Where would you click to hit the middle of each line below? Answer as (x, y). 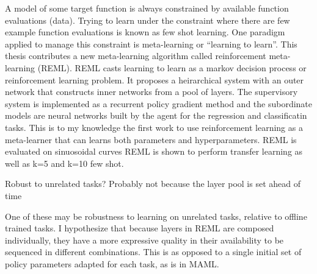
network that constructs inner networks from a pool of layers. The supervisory (151, 92)
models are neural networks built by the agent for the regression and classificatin (156, 115)
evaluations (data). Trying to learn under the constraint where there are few (148, 20)
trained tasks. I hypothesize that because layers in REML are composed (140, 228)
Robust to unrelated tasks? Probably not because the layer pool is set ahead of (153, 184)
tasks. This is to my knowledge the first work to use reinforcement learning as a (154, 127)
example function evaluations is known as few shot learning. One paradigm (145, 32)
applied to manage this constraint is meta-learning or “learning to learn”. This (151, 44)
